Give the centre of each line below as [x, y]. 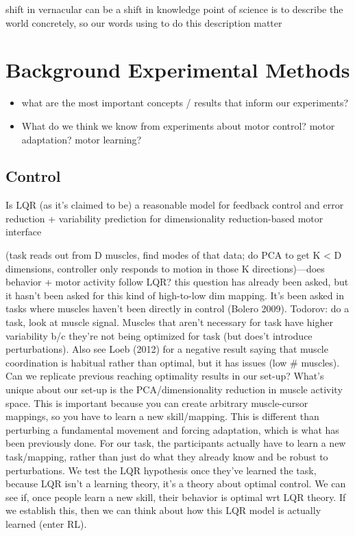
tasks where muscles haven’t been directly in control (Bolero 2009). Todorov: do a [177, 308]
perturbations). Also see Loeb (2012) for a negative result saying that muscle [167, 349]
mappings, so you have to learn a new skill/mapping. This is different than [162, 416]
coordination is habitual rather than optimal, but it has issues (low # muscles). [173, 362]
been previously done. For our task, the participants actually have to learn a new [176, 443]
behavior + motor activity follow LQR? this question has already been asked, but [177, 282]
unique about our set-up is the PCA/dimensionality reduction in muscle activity [174, 389]
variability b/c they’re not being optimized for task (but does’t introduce [159, 335]
